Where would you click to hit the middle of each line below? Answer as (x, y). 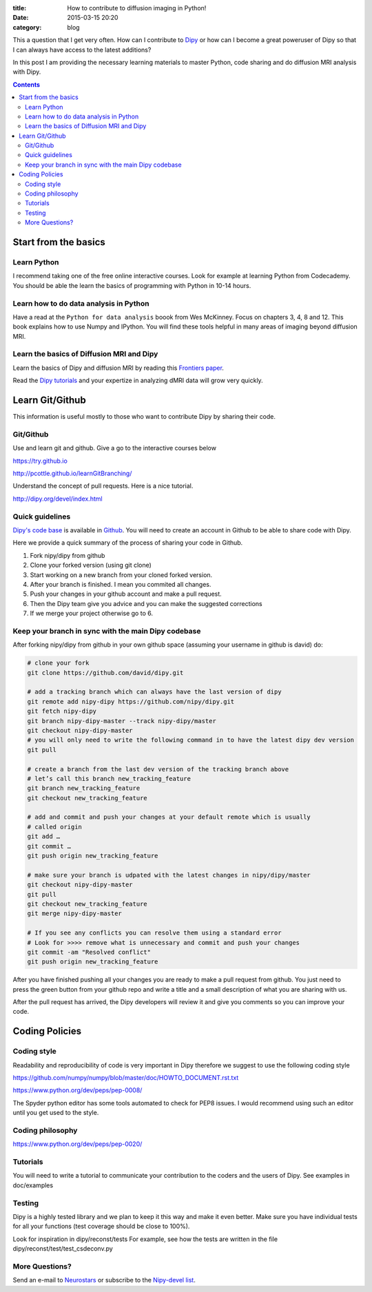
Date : (21, 18)
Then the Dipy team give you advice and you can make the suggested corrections (146, 603)
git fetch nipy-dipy (62, 711)
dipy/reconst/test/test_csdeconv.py (63, 1249)
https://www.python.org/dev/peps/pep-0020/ (77, 1144)
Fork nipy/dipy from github (68, 555)
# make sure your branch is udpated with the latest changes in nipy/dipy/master (169, 875)
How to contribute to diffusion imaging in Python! (137, 8)
